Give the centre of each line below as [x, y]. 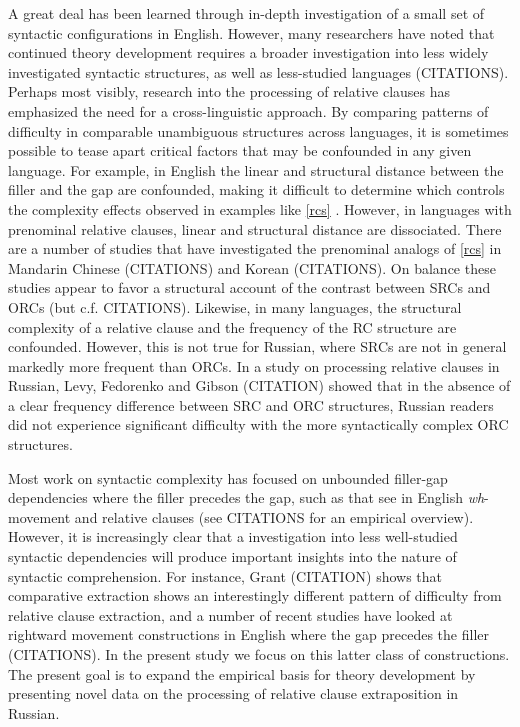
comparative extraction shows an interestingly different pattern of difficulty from [255, 595]
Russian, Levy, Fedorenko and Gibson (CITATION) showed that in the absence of [259, 385]
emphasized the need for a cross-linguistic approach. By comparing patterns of [248, 110]
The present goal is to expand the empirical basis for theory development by [242, 673]
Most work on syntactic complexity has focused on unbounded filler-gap [228, 477]
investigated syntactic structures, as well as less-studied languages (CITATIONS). [258, 71]
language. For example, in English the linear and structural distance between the [256, 169]
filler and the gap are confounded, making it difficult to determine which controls [256, 189]
